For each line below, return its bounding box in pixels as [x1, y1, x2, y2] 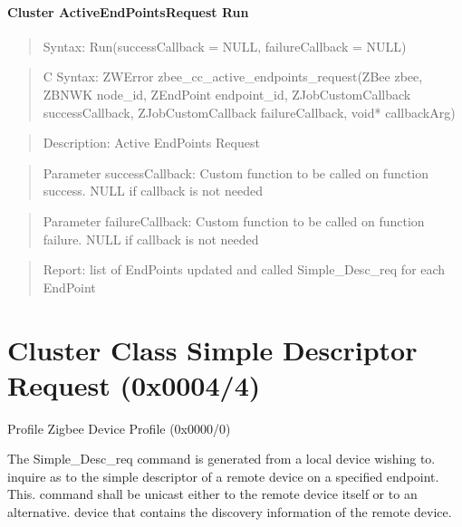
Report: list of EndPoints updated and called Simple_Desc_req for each [43, 260, 446, 279]
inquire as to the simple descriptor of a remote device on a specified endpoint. [7, 466, 439, 485]
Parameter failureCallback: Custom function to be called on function [43, 211, 425, 230]
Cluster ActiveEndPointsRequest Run [7, 2, 249, 21]
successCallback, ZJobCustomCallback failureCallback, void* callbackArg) [43, 102, 456, 121]
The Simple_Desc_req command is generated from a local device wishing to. [7, 449, 436, 468]
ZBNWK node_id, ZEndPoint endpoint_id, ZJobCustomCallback [43, 84, 411, 103]
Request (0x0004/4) [7, 366, 261, 403]
